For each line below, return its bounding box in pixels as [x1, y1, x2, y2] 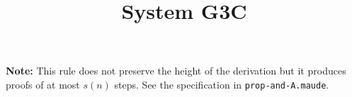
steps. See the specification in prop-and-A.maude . [114, 77, 329, 91]
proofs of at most [6, 77, 80, 91]
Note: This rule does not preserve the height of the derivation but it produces [6, 63, 346, 78]
